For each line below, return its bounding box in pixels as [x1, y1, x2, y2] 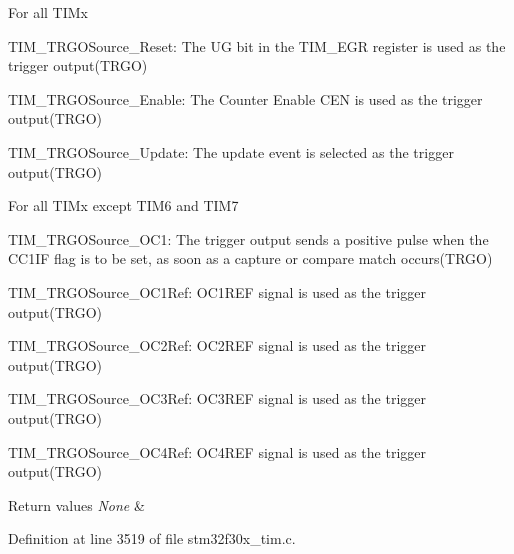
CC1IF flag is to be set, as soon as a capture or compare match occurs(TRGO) [8, 248, 493, 269]
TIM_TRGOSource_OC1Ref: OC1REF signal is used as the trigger [8, 281, 426, 302]
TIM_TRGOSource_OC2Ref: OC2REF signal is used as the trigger [8, 335, 426, 356]
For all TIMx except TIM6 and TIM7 [8, 195, 239, 216]
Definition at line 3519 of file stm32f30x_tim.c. [8, 528, 296, 549]
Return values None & [8, 494, 145, 515]
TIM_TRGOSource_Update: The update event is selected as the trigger [8, 141, 454, 162]
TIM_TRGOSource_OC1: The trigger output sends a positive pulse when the [8, 228, 489, 249]
